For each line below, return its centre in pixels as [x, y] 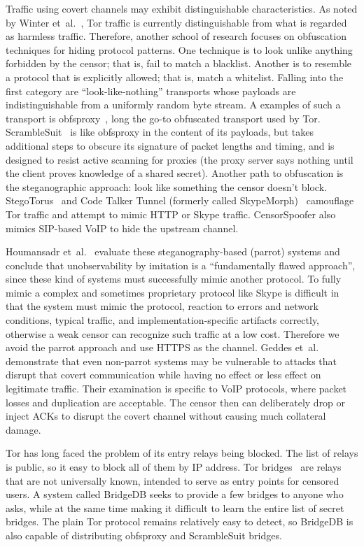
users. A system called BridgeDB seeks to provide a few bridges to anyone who [175, 494]
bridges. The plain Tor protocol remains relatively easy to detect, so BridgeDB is [180, 521]
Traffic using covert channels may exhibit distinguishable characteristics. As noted [182, 8]
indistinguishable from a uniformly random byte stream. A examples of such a [173, 105]
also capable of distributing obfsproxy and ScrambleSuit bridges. [144, 535]
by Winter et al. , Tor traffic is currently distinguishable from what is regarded [176, 22]
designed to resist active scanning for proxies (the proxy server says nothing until [180, 159]
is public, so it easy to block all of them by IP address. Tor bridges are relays [174, 467]
